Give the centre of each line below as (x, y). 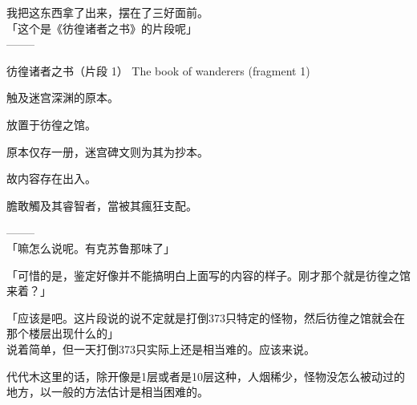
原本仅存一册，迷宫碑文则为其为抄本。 (107, 151)
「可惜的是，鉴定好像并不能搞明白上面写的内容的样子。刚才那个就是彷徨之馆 (208, 275)
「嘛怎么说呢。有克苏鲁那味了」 (91, 247)
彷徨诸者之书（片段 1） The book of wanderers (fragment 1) (158, 70)
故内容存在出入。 (51, 178)
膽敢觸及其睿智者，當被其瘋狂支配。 (102, 205)
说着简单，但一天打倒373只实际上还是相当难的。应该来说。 (161, 348)
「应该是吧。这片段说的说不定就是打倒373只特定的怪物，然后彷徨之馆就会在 (206, 317)
